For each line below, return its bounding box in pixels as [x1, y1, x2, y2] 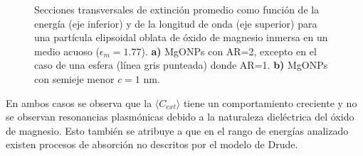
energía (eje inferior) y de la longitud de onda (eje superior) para [34, 16, 317, 30]
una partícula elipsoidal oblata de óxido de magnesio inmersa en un [34, 30, 328, 45]
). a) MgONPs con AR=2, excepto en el [141, 43, 317, 58]
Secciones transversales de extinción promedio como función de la [34, 2, 320, 16]
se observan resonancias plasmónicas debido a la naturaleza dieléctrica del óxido [6, 109, 354, 124]
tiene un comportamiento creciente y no [183, 95, 357, 110]
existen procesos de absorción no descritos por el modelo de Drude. [6, 137, 298, 152]
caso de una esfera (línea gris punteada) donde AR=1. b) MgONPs [34, 57, 328, 72]
